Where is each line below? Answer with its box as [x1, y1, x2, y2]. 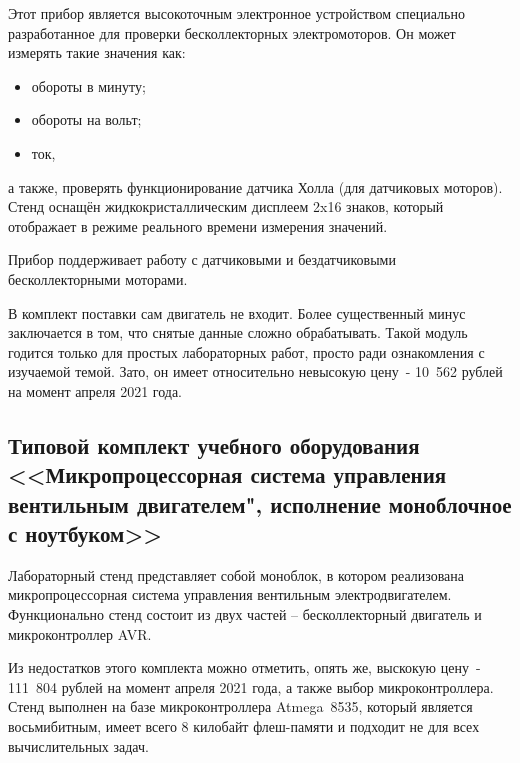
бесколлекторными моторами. [8, 268, 188, 289]
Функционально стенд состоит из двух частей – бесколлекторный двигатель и [8, 604, 482, 625]
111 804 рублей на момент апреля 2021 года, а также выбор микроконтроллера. [8, 676, 494, 697]
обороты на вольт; [31, 109, 142, 130]
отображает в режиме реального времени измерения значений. [8, 215, 388, 236]
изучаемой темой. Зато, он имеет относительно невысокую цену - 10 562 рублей [8, 361, 503, 382]
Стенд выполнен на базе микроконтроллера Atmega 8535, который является [8, 696, 473, 717]
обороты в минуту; [31, 75, 146, 96]
